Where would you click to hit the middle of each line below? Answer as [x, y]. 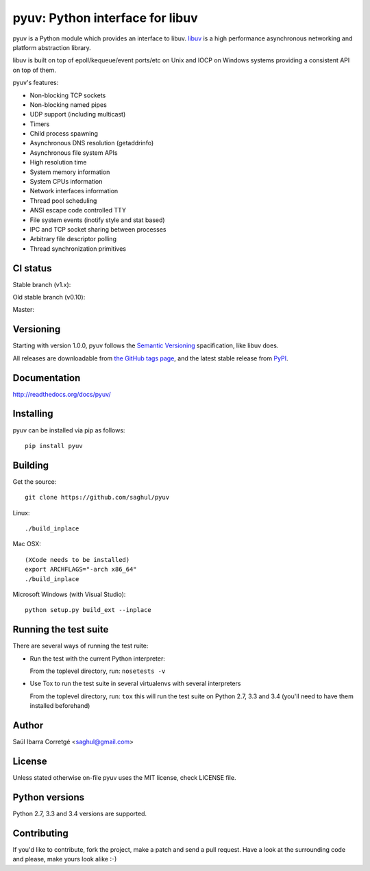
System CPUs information [66, 182]
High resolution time [58, 162]
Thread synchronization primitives [78, 248]
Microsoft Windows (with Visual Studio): [69, 594]
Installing [33, 414]
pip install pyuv [54, 446]
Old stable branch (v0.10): [49, 297]
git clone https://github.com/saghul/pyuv [97, 498]
